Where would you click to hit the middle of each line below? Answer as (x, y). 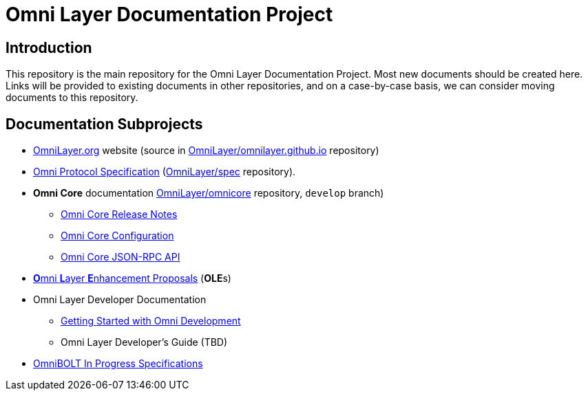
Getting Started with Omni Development (151, 321)
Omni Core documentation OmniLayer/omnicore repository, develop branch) (209, 193)
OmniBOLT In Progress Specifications (118, 364)
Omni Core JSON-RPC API (120, 257)
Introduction (49, 47)
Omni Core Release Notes (119, 214)
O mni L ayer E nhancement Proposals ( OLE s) (132, 278)
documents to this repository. (72, 98)
